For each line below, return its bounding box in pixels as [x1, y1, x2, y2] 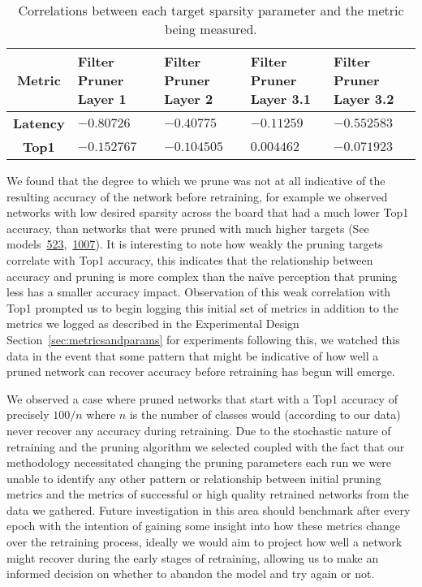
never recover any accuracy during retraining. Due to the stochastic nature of [6, 421, 391, 438]
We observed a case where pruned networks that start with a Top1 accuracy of [6, 390, 398, 407]
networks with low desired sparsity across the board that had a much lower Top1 [6, 204, 409, 221]
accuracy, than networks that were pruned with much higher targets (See [6, 219, 369, 236]
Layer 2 [164, 89, 213, 108]
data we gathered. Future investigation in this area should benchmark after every [6, 501, 411, 518]
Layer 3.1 [250, 89, 312, 108]
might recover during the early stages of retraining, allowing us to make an [6, 549, 379, 566]
